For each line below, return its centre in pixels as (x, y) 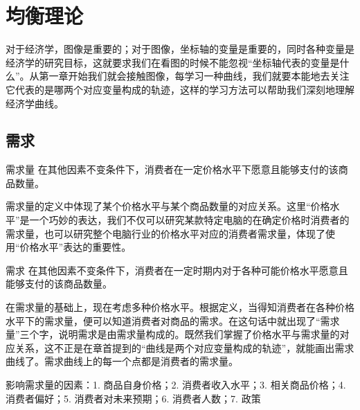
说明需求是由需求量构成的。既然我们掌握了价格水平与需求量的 (199, 334)
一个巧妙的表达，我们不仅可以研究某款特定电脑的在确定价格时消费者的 (189, 220)
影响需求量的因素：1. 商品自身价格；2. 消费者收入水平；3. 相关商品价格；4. (176, 385)
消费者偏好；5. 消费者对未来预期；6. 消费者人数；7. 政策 (133, 398)
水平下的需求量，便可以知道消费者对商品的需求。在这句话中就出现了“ (163, 320)
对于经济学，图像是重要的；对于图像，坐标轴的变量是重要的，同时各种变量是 (180, 49)
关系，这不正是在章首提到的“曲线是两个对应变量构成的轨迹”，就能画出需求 (184, 347)
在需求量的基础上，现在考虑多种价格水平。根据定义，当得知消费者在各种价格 (180, 307)
